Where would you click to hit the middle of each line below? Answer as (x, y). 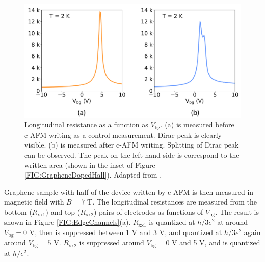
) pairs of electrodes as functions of (148, 211)
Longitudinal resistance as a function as (86, 124)
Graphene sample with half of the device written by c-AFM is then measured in (129, 192)
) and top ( (63, 211)
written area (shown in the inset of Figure (90, 165)
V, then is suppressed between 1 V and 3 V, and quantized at (126, 232)
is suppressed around (112, 242)
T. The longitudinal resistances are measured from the (172, 202)
